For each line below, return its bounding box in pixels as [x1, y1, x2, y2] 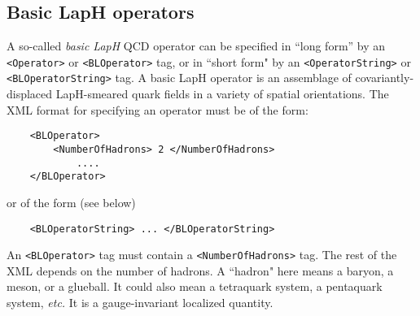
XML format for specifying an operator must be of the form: [7, 101, 308, 118]
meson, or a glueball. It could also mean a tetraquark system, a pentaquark [7, 278, 383, 295]
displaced [7, 85, 53, 102]
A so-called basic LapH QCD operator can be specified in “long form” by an [7, 37, 386, 54]
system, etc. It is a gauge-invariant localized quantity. [7, 294, 273, 311]
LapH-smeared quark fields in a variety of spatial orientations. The [55, 85, 389, 102]
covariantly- [355, 69, 414, 86]
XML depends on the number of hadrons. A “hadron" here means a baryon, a [7, 262, 394, 279]
